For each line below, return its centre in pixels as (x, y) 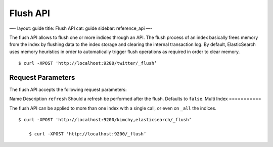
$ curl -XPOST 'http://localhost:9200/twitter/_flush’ (88, 63)
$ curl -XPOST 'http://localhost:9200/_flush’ (87, 134)
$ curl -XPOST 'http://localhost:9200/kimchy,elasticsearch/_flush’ (105, 120)
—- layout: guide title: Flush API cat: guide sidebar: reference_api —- (81, 28)
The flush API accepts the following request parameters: (68, 90)
